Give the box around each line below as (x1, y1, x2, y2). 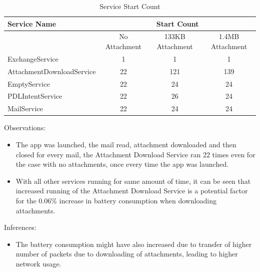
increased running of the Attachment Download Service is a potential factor (15, 185, 248, 196)
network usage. (15, 258, 61, 268)
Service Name (7, 18, 56, 29)
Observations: (4, 122, 46, 133)
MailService (7, 103, 43, 114)
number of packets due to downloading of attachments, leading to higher (15, 248, 238, 259)
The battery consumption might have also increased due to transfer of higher (15, 238, 252, 249)
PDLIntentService (7, 91, 62, 101)
